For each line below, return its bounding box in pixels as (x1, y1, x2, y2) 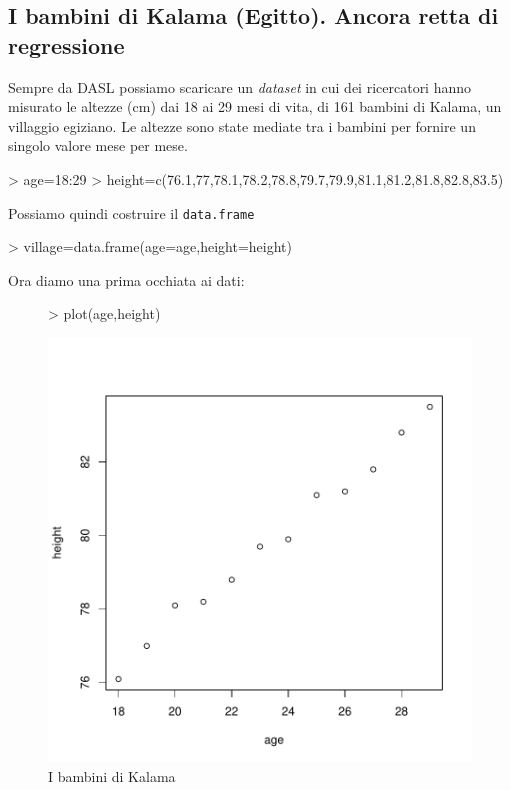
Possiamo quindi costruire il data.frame (8, 202, 255, 223)
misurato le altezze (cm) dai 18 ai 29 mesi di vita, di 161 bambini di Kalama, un (8, 96, 502, 117)
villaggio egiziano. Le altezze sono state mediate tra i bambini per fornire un (8, 115, 476, 136)
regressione (8, 29, 125, 60)
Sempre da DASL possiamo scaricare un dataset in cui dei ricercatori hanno (8, 76, 472, 97)
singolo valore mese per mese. (8, 135, 188, 156)
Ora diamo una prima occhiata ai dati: (8, 269, 245, 290)
